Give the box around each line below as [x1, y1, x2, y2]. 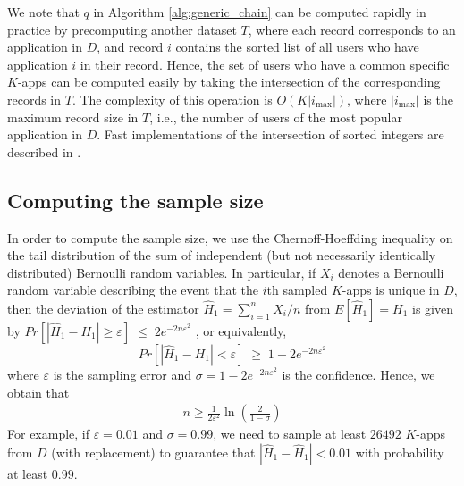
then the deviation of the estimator [7, 298, 199, 317]
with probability [355, 442, 444, 461]
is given [412, 298, 453, 317]
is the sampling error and [53, 364, 191, 383]
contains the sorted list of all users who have [175, 38, 419, 56]
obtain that [7, 382, 70, 401]
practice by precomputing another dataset [7, 20, 237, 38]
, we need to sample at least [213, 424, 367, 443]
